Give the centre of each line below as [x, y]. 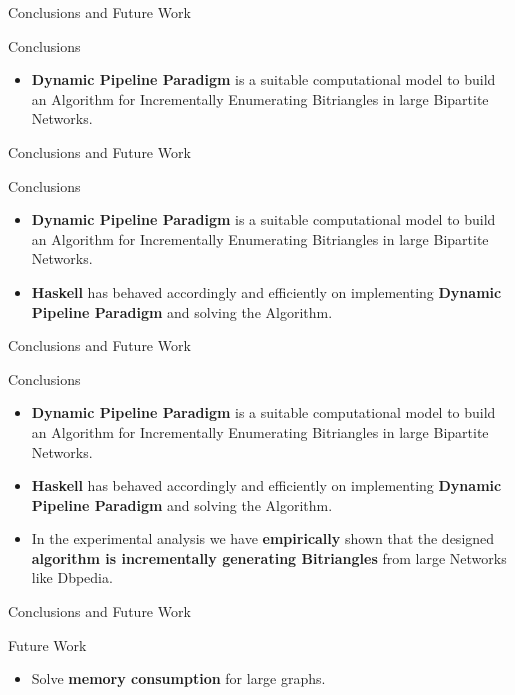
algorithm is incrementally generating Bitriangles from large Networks [269, 557]
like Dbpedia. [72, 577]
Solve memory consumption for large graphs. [178, 678]
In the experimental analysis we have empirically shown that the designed [263, 538]
